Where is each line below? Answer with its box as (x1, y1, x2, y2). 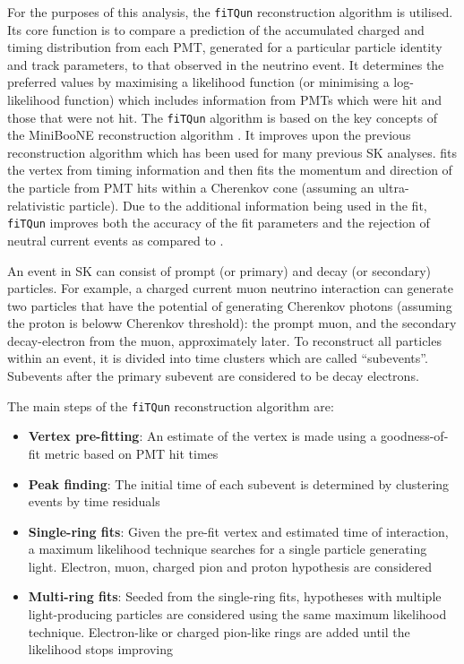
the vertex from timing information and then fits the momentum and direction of (7, 160, 452, 179)
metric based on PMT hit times (44, 444, 219, 462)
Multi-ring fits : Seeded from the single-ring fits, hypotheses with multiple (28, 587, 442, 606)
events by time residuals (28, 492, 160, 511)
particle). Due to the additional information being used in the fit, (68, 195, 427, 214)
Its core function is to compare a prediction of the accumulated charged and (7, 20, 425, 39)
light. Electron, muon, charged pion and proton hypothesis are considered (28, 556, 433, 575)
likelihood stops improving (28, 640, 174, 659)
